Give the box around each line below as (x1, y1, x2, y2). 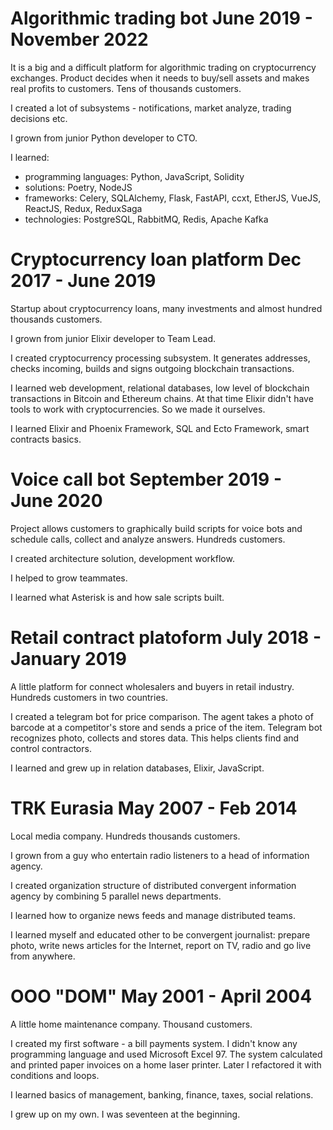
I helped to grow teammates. (10, 572, 128, 584)
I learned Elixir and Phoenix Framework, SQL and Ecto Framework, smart (10, 422, 310, 434)
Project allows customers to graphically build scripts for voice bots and (10, 522, 303, 534)
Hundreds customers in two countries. (10, 691, 168, 703)
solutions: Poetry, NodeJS (24, 181, 133, 193)
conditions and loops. (10, 1069, 100, 1081)
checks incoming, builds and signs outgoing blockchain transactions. (10, 362, 295, 374)
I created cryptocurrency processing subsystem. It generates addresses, (10, 352, 311, 364)
